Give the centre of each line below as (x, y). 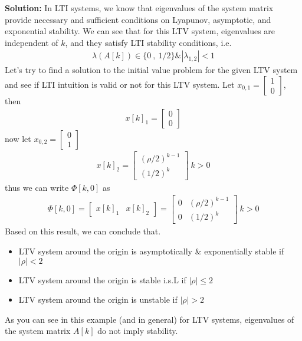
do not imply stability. (138, 331)
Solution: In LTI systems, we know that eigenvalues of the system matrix (139, 8)
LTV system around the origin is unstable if (98, 299)
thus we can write (37, 187)
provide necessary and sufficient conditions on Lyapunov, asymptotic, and (138, 19)
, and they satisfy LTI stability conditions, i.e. (148, 42)
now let (18, 138)
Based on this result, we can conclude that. (83, 231)
